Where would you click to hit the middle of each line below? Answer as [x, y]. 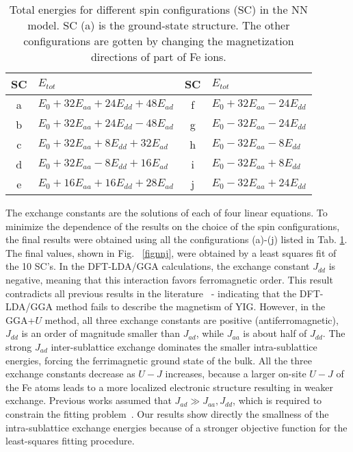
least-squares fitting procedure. [70, 441]
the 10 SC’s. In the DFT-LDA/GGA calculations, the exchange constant [158, 266]
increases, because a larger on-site [236, 374]
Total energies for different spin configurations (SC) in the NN [158, 9]
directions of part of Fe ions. [158, 56]
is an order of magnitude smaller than [101, 333]
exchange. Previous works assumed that [89, 400]
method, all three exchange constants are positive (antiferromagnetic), [192, 319]
